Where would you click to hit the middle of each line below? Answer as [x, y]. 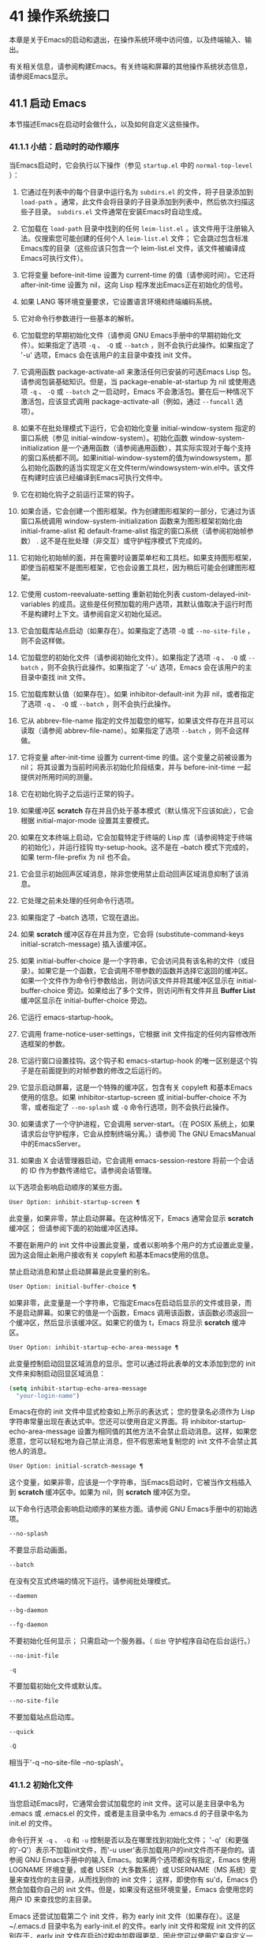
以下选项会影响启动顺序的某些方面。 [68, 1188]
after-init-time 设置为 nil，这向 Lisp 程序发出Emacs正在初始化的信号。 [134, 285]
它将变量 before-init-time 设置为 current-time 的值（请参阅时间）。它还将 [138, 275]
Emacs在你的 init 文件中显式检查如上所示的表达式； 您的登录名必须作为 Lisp [132, 1411]
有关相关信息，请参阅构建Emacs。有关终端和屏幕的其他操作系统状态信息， [130, 66]
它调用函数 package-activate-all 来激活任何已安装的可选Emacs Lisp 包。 [138, 372]
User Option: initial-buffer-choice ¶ [73, 1286]
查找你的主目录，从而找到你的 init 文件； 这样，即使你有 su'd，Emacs [136, 1879]
